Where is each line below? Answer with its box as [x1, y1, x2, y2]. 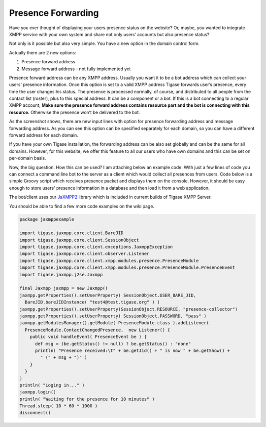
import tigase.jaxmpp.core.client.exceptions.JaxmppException [19, 244, 173, 250]
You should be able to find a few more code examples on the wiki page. [9, 203, 155, 209]
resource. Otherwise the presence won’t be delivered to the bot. [9, 109, 140, 115]
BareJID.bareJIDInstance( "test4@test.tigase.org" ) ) [25, 299, 160, 305]
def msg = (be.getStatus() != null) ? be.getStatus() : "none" [35, 341, 191, 346]
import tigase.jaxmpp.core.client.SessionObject [19, 237, 139, 243]
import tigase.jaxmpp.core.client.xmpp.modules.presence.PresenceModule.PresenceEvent [19, 265, 235, 270]
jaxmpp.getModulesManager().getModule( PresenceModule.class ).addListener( [19, 320, 209, 326]
